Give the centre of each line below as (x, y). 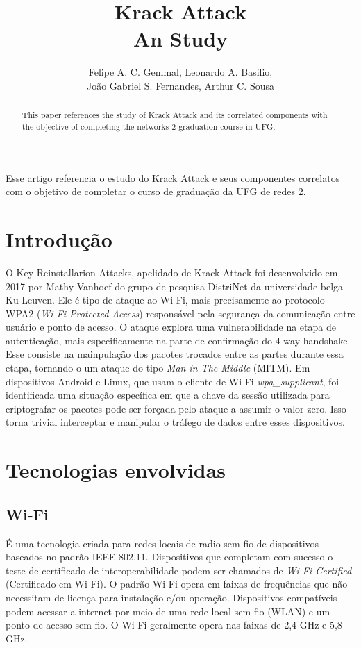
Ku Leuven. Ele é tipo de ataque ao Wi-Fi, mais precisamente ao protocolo (165, 300)
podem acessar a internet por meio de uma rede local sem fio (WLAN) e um (168, 611)
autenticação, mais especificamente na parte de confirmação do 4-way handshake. (178, 340)
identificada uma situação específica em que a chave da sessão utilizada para (168, 395)
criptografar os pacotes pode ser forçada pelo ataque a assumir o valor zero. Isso (176, 408)
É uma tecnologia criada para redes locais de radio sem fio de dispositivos (162, 543)
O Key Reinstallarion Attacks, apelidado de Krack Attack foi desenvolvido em (172, 272)
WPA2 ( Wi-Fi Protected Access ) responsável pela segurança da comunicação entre (180, 313)
